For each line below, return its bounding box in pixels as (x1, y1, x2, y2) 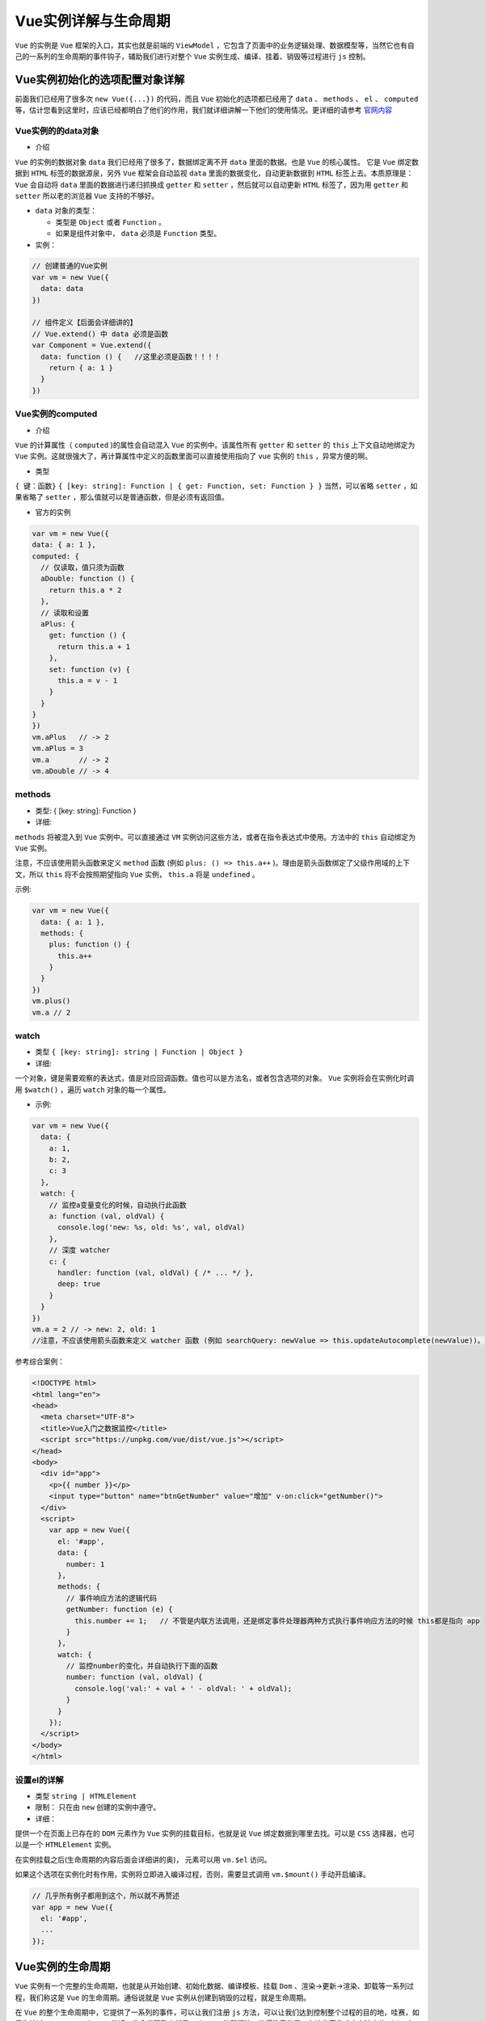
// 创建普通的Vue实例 (32, 261, 108, 271)
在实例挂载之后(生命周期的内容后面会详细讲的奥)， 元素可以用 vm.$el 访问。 (15, 1854, 272, 1864)
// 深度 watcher (48, 1246, 111, 1255)
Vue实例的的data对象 (15, 125, 99, 137)
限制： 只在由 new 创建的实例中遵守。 (35, 1803, 161, 1812)
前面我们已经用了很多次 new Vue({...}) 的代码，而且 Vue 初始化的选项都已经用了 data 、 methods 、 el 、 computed (15, 94, 419, 103)
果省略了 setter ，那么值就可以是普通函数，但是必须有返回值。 (15, 492, 230, 502)
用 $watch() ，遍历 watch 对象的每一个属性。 (15, 1084, 171, 1095)
